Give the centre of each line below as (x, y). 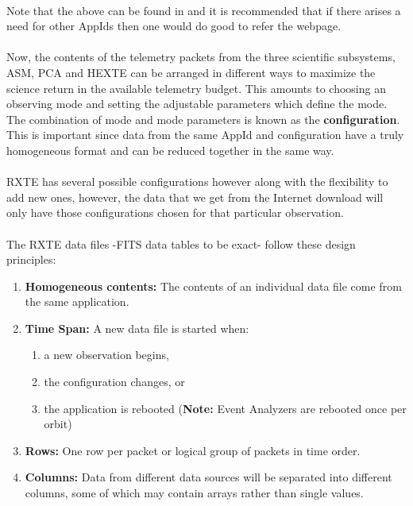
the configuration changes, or (114, 382)
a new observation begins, (106, 355)
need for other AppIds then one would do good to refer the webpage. (174, 26)
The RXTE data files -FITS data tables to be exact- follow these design (181, 243)
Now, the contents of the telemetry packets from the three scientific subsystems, (201, 57)
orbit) (58, 424)
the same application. (77, 301)
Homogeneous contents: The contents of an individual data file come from (213, 286)
